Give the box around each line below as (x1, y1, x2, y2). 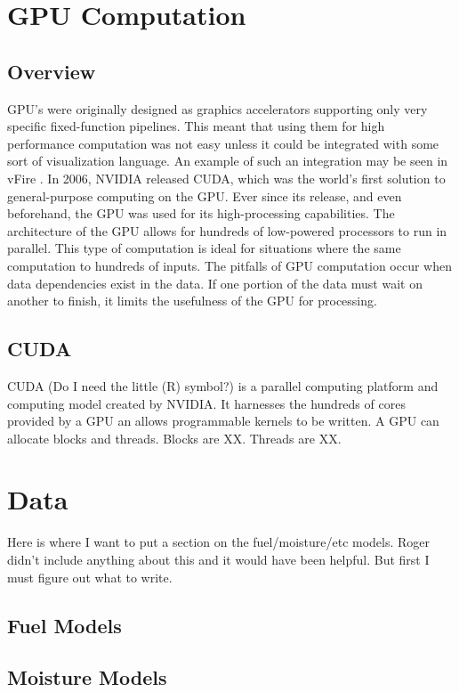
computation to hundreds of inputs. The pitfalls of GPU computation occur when (7, 256, 452, 274)
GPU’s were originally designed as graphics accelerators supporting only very (7, 99, 428, 118)
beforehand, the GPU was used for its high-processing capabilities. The (7, 204, 395, 223)
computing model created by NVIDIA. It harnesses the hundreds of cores (7, 394, 406, 412)
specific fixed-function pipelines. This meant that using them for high (7, 117, 385, 135)
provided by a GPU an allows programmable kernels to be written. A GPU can (7, 411, 439, 430)
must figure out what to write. (7, 567, 173, 586)
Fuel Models (7, 611, 122, 639)
